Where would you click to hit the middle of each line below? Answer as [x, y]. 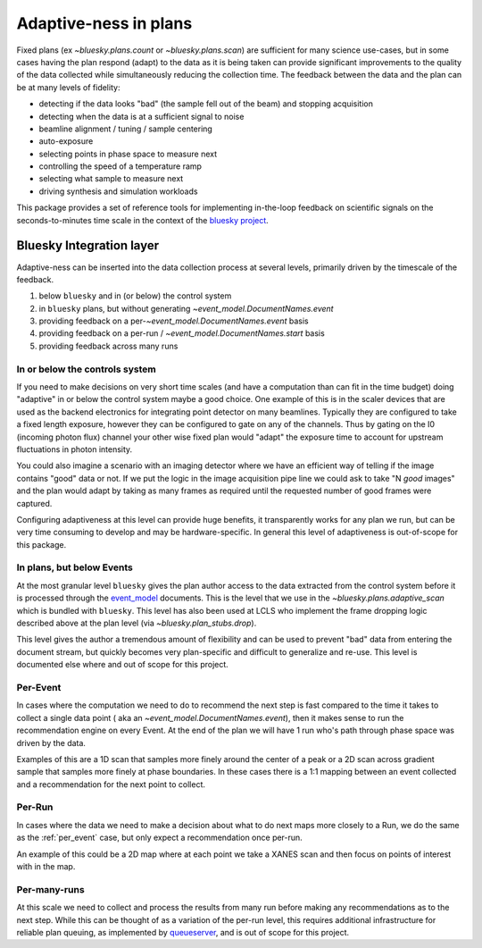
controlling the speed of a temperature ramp [120, 166]
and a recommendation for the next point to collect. [111, 784]
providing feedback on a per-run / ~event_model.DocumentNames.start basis [182, 333]
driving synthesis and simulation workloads [118, 191]
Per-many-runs [50, 889]
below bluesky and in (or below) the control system [135, 296]
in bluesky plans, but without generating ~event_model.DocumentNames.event [186, 308]
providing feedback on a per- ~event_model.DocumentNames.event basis [174, 321]
